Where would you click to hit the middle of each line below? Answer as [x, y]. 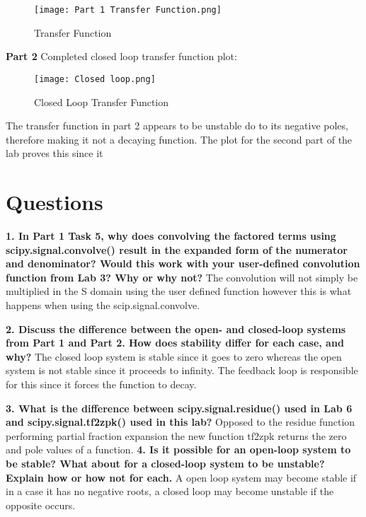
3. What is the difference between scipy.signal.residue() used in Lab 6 [179, 408]
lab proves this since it [55, 153]
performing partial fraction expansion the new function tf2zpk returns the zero [176, 435]
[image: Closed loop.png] [95, 79]
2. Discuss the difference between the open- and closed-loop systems [176, 329]
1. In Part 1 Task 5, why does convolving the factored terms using [171, 236]
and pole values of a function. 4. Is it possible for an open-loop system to [178, 449]
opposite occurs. [41, 505]
